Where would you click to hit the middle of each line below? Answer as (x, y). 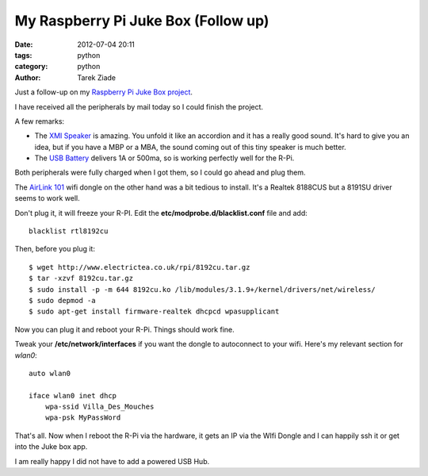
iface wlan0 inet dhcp (73, 395)
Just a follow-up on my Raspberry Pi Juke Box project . (104, 92)
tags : (23, 55)
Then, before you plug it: (55, 249)
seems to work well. (47, 198)
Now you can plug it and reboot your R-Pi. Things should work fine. (124, 329)
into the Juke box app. (51, 447)
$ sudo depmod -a (62, 300)
